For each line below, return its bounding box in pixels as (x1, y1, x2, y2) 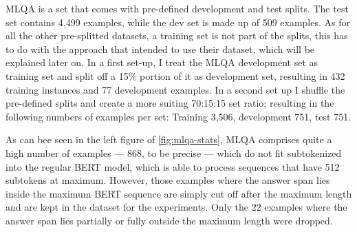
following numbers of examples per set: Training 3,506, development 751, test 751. (6, 109, 351, 123)
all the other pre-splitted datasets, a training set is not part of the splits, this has (6, 28, 348, 43)
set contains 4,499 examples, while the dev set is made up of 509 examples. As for (6, 14, 351, 29)
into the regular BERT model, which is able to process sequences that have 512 (6, 159, 340, 173)
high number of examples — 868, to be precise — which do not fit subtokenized (6, 145, 342, 160)
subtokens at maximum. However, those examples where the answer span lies (6, 173, 330, 187)
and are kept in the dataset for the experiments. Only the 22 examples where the (6, 200, 347, 214)
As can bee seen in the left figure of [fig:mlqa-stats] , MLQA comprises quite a (6, 132, 332, 147)
